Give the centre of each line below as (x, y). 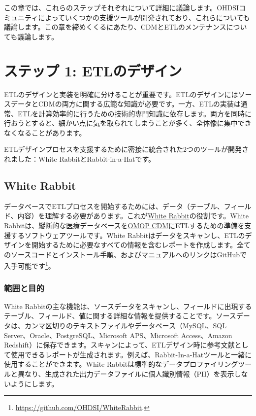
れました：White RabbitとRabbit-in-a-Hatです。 (80, 159)
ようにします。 (34, 383)
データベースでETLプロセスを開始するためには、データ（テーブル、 (114, 206)
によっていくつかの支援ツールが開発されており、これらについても (144, 17)
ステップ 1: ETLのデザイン (93, 70)
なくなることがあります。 (45, 132)
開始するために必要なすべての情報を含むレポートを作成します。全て (141, 245)
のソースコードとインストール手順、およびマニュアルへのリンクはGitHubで (125, 254)
